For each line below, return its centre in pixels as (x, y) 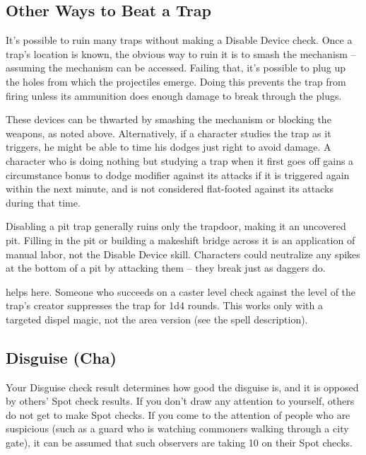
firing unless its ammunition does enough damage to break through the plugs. (174, 95)
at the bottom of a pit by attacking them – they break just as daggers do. (166, 268)
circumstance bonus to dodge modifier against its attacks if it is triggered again (178, 174)
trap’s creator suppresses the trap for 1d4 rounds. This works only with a (164, 305)
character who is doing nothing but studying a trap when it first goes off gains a (180, 160)
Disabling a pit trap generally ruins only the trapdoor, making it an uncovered (176, 226)
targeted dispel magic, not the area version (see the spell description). (157, 319)
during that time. (43, 202)
